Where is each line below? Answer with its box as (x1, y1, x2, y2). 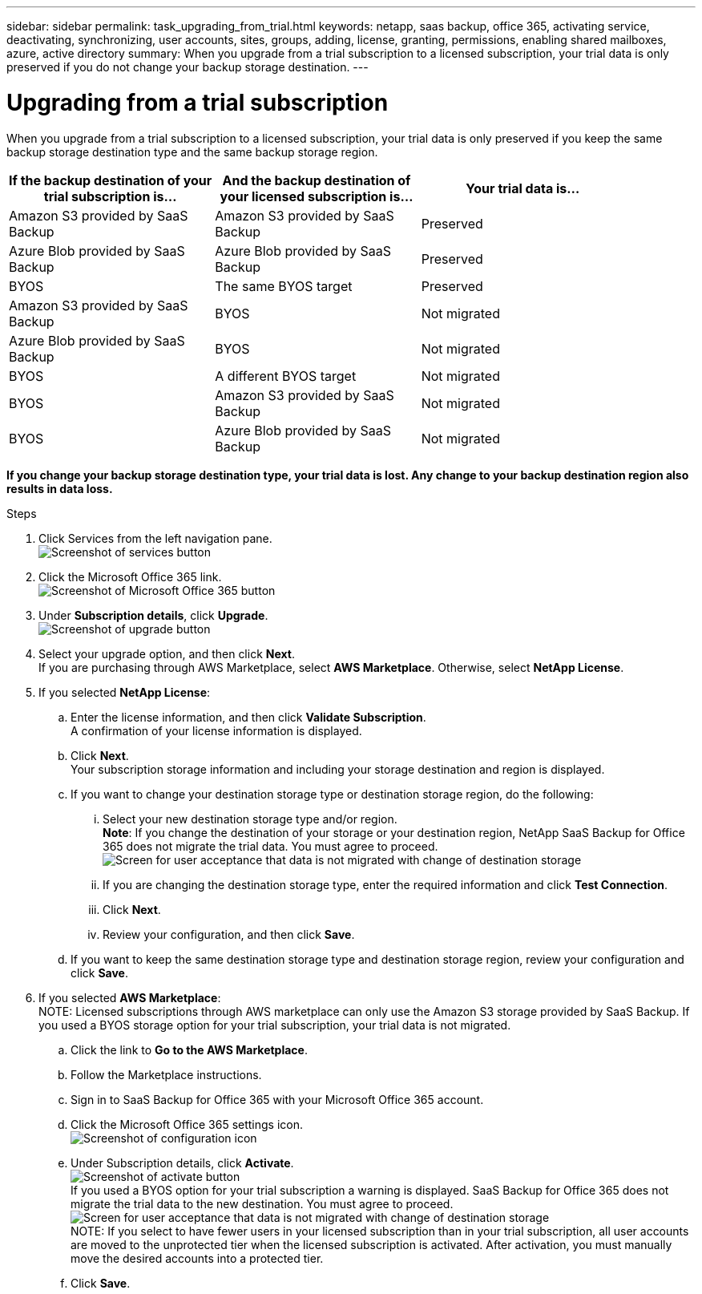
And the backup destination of (222, 172, 411, 188)
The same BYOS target (215, 277, 353, 294)
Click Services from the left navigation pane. (38, 531, 272, 545)
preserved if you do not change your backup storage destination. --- (6, 60, 369, 74)
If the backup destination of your (9, 172, 212, 188)
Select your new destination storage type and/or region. (103, 811, 397, 826)
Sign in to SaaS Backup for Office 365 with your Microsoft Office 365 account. (71, 1092, 484, 1106)
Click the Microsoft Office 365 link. (38, 569, 222, 584)
